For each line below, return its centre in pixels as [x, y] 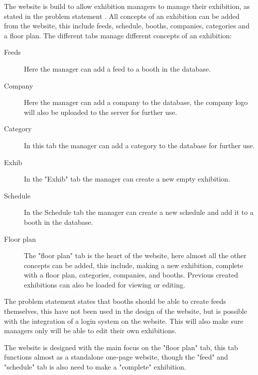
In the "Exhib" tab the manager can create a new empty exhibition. [127, 179]
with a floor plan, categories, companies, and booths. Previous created [131, 275]
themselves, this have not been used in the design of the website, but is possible [126, 311]
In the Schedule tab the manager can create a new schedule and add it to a [139, 212]
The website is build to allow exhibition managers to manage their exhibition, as [127, 6]
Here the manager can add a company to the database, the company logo [136, 102]
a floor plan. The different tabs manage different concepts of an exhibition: [118, 35]
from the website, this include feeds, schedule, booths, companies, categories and [127, 26]
